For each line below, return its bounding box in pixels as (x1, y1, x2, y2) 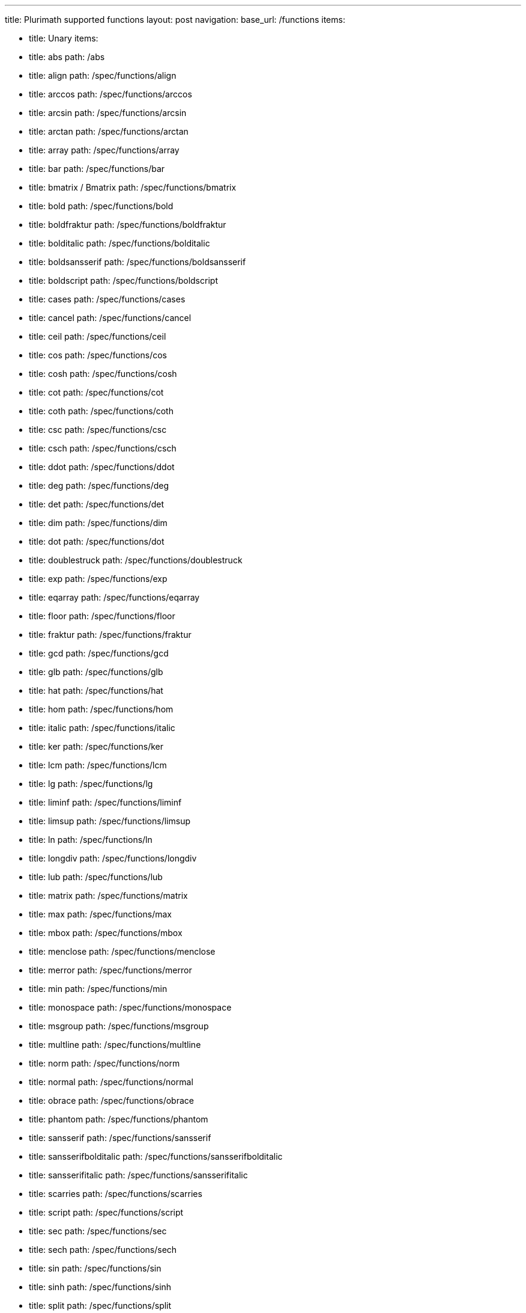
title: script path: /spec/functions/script (29, 1207, 184, 1217)
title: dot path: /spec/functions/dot (29, 536, 165, 546)
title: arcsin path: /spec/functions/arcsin (29, 108, 187, 118)
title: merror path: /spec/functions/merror (29, 965, 192, 975)
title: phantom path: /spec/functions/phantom (29, 1114, 208, 1124)
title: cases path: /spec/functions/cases (29, 294, 186, 304)
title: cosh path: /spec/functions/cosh (29, 369, 177, 379)
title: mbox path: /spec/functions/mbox (29, 928, 183, 938)
